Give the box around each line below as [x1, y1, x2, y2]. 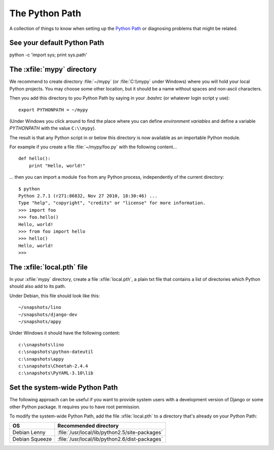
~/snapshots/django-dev [18, 311, 78, 317]
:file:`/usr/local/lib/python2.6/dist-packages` [57, 436, 163, 443]
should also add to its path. [9, 283, 66, 290]
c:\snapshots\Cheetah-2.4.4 [18, 363, 88, 369]
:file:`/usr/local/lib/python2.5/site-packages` [57, 429, 163, 436]
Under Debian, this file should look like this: [9, 293, 100, 299]
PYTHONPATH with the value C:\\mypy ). [9, 125, 96, 132]
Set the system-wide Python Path [9, 383, 118, 392]
